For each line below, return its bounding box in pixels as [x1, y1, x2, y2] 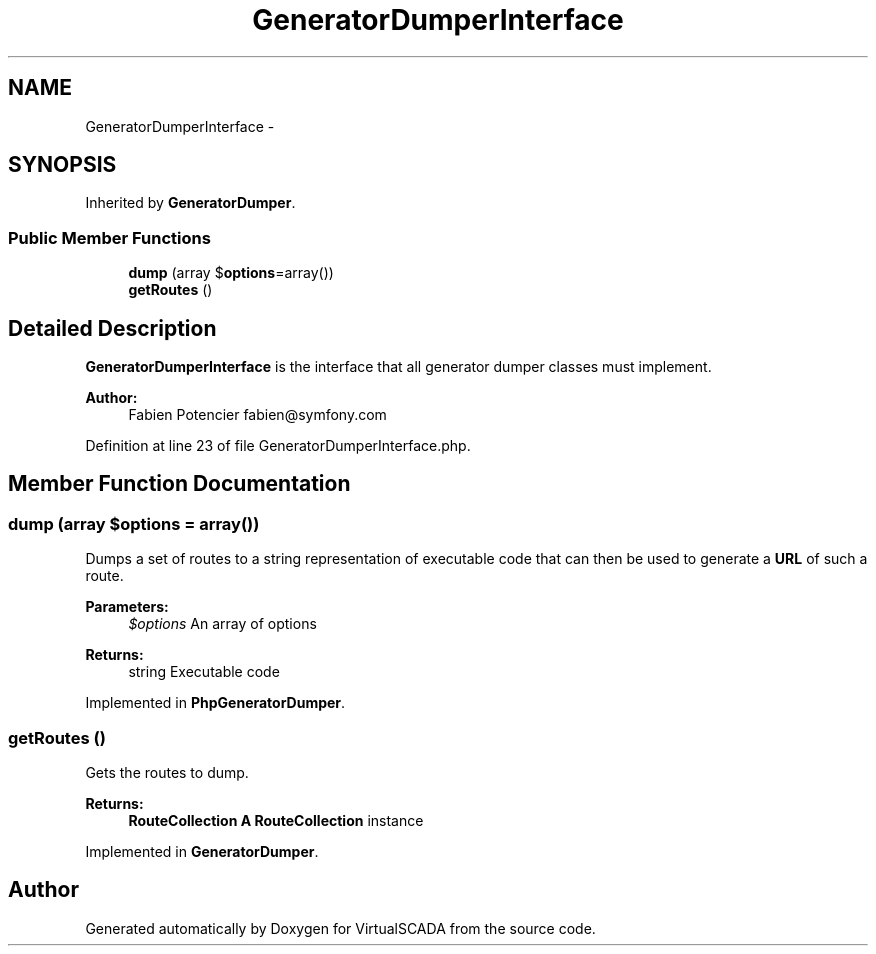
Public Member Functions [8, 227, 211, 248]
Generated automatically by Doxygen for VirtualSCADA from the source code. [85, 919, 596, 937]
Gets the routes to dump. [85, 764, 249, 781]
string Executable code [128, 663, 280, 681]
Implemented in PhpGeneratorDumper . [85, 694, 346, 712]
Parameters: [85, 598, 169, 616]
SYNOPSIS [8, 152, 117, 178]
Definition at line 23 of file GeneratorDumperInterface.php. [85, 437, 471, 455]
